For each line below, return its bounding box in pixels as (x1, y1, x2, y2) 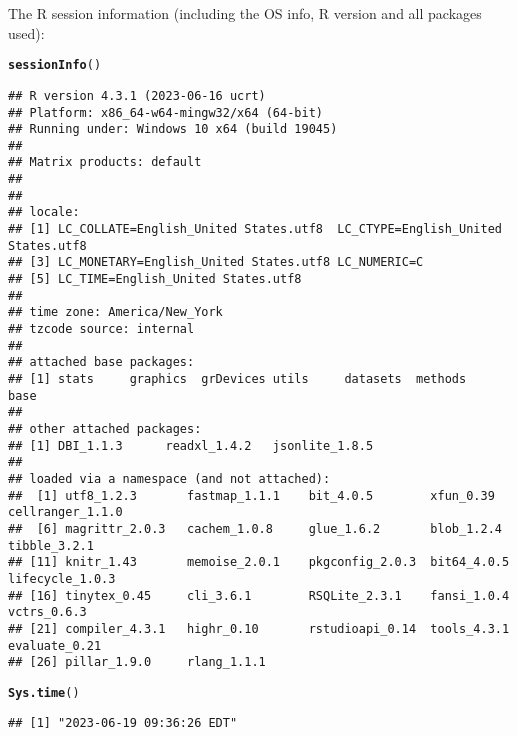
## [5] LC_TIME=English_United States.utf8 (8, 272, 302, 287)
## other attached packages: (8, 421, 202, 436)
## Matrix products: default (8, 155, 202, 170)
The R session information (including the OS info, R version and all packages (8, 3, 482, 23)
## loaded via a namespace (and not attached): (8, 471, 331, 486)
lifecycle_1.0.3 (8, 571, 116, 586)
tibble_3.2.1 (8, 538, 94, 553)
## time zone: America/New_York (8, 305, 223, 320)
